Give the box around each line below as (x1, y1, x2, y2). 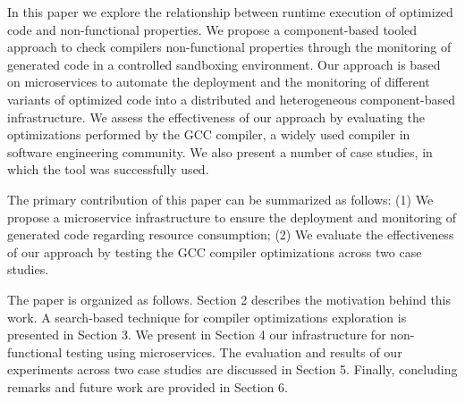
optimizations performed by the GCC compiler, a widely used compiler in (7, 125, 410, 144)
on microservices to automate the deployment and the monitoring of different (7, 72, 430, 91)
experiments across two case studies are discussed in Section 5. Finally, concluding (7, 360, 458, 379)
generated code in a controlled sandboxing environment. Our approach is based (7, 54, 441, 73)
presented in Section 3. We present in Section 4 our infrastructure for (7, 325, 386, 344)
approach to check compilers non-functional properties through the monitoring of (7, 38, 452, 56)
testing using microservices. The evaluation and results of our (65, 342, 402, 361)
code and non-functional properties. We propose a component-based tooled (7, 20, 418, 38)
